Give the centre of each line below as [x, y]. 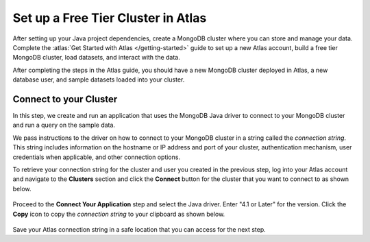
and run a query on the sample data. [64, 125]
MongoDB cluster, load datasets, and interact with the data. [97, 58]
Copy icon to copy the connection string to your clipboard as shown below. [119, 214]
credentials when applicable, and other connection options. [97, 157]
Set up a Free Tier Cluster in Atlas [110, 18]
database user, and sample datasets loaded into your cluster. [99, 80]
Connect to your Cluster [65, 99]
